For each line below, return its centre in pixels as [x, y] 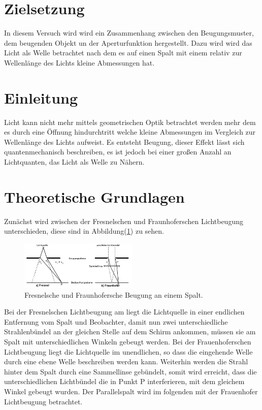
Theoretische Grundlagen [94, 196]
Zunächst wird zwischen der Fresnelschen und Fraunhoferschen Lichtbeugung [124, 221]
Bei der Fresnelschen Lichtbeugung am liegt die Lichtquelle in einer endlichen [124, 312]
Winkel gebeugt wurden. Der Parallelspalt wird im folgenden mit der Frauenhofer [131, 391]
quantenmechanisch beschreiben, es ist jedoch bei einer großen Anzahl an [118, 152]
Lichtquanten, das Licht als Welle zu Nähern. [74, 162]
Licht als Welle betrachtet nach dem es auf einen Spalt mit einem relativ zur [123, 53]
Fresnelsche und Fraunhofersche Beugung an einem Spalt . [114, 294]
